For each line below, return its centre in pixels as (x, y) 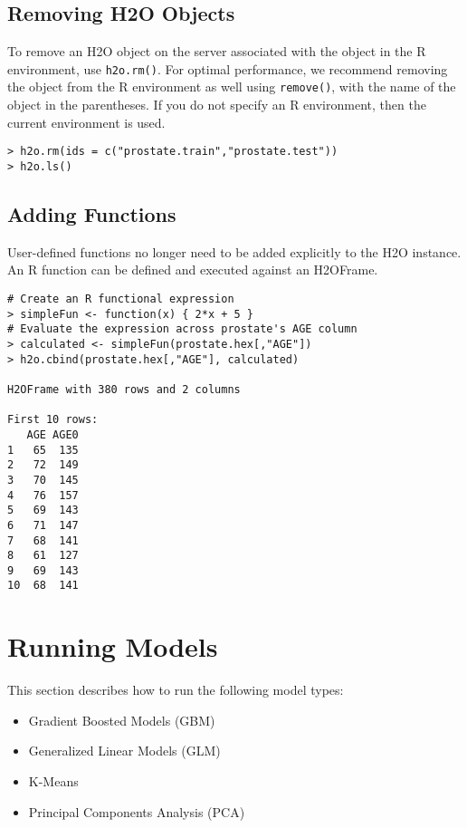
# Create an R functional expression (121, 299)
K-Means (53, 781)
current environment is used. (86, 122)
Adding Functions (92, 214)
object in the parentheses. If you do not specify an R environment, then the (217, 105)
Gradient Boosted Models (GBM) (122, 720)
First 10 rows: (53, 420)
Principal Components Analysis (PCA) (137, 811)
